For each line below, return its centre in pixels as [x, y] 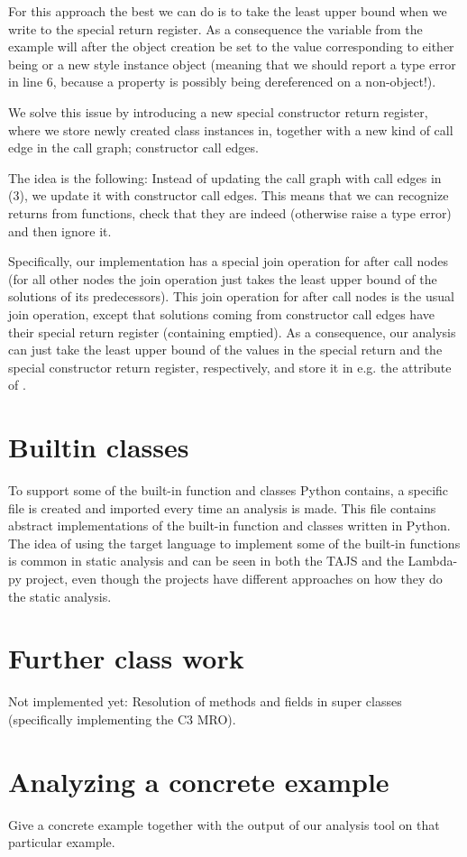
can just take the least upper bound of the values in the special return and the [225, 350]
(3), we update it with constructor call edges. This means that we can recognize [229, 195]
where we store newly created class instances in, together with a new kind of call [231, 129]
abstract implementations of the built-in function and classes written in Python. [229, 525]
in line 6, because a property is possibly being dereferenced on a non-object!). [222, 82]
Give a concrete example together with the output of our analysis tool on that [224, 824]
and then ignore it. [60, 230]
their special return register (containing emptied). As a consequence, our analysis [232, 332]
